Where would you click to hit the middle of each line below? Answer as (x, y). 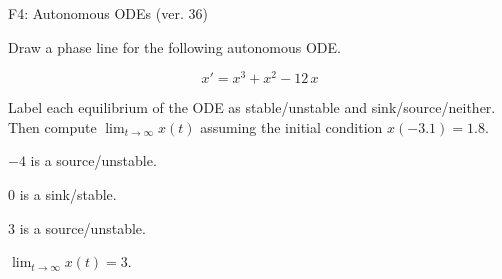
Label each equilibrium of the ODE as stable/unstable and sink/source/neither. (252, 107)
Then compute (52, 126)
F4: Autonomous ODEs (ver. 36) (108, 13)
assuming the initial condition (291, 126)
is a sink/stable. (68, 194)
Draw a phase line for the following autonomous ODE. (174, 46)
